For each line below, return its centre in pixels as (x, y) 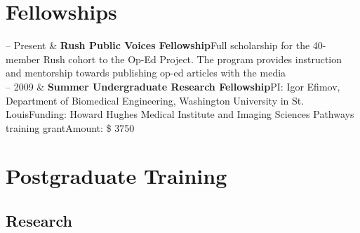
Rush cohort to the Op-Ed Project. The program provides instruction (193, 59)
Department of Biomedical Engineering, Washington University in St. (155, 100)
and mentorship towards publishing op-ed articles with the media (146, 73)
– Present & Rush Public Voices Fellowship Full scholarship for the (158, 45)
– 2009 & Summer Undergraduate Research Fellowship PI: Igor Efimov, (173, 86)
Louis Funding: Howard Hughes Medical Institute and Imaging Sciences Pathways (180, 114)
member (23, 59)
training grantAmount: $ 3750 (70, 127)
